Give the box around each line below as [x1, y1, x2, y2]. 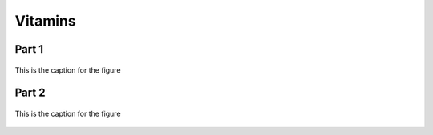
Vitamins [14, 12, 76, 30]
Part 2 [14, 86, 46, 100]
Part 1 [14, 42, 44, 56]
